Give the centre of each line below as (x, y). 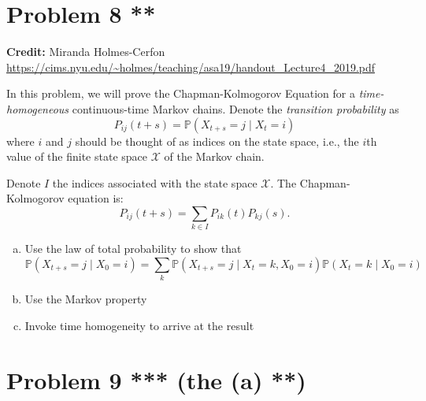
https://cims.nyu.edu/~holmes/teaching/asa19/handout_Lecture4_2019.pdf (191, 67)
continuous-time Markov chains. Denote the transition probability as (235, 108)
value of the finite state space (77, 156)
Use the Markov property (86, 299)
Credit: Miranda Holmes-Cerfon (86, 52)
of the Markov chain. (214, 156)
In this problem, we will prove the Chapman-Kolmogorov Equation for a (181, 93)
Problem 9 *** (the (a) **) (156, 379)
